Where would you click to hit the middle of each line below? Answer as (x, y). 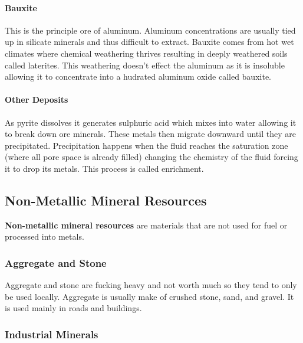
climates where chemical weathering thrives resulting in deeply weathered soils (146, 53)
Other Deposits (37, 99)
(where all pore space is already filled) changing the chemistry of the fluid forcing (151, 157)
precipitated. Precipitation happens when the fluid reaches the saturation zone (146, 145)
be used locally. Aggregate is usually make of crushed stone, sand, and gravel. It (149, 296)
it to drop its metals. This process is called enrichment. (104, 168)
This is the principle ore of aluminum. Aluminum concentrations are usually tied (150, 30)
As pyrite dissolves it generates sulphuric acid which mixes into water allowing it (151, 122)
